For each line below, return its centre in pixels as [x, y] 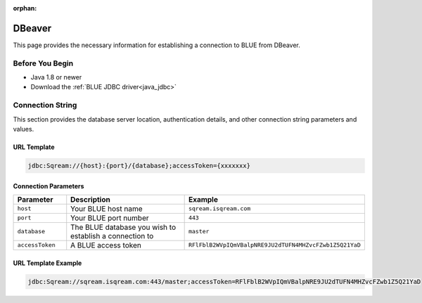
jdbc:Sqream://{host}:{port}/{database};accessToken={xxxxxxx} [139, 166]
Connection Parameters [49, 186]
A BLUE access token [106, 245]
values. [24, 129]
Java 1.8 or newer [56, 77]
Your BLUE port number [110, 218]
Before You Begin [43, 63]
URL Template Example [47, 263]
